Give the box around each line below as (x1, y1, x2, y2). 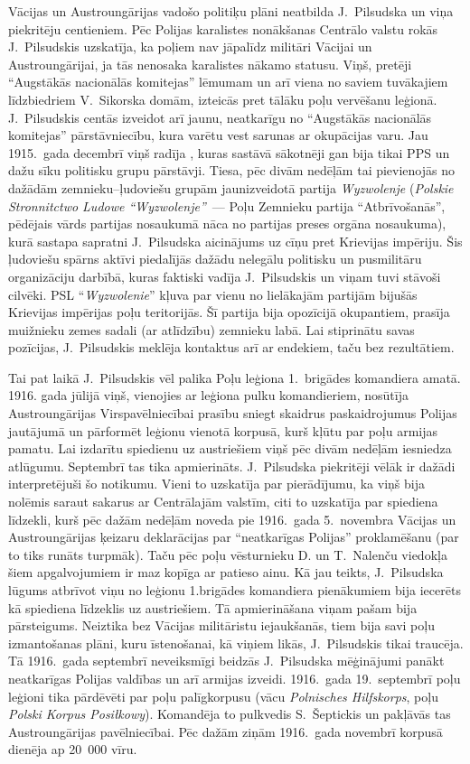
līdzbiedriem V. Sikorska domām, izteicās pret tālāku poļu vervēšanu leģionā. (8, 89, 437, 108)
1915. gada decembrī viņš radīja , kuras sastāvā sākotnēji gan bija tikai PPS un (8, 143, 450, 162)
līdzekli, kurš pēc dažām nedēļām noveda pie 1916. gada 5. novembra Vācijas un (8, 509, 456, 528)
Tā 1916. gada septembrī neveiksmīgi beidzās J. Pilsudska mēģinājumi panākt (8, 651, 445, 670)
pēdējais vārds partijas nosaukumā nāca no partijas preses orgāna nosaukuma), (8, 214, 446, 233)
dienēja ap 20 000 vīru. (8, 740, 137, 759)
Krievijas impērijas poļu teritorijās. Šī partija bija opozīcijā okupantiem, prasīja (8, 303, 450, 321)
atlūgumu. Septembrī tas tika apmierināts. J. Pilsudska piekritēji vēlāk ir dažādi (8, 456, 456, 475)
